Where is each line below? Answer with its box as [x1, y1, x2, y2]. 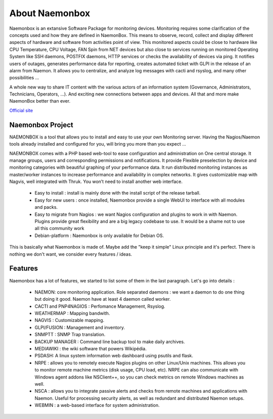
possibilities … [9, 75, 39, 81]
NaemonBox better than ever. [9, 98, 71, 104]
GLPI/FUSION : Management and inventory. [34, 324, 125, 331]
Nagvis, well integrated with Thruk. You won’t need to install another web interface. [9, 178, 183, 184]
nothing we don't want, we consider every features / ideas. [9, 251, 132, 257]
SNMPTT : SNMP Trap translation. [34, 332, 106, 338]
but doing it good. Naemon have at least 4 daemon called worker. [34, 296, 171, 302]
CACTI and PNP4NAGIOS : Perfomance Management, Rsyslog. [34, 303, 165, 309]
